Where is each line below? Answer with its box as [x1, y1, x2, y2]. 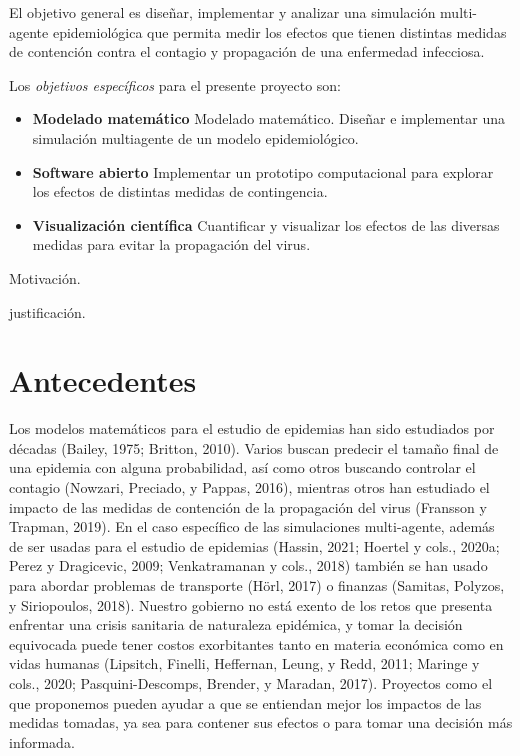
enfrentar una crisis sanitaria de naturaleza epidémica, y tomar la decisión [9, 614, 463, 635]
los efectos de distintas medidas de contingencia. [32, 181, 328, 202]
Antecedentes [9, 360, 197, 401]
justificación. [9, 301, 86, 322]
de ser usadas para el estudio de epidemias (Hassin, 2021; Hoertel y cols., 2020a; [9, 535, 500, 556]
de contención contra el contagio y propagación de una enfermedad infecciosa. [9, 41, 485, 62]
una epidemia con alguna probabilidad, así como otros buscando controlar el [9, 457, 476, 478]
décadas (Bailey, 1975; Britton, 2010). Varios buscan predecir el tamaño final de [9, 437, 499, 458]
